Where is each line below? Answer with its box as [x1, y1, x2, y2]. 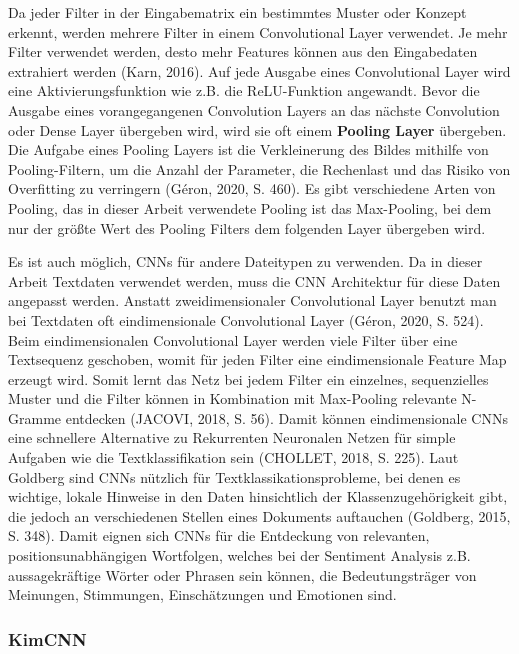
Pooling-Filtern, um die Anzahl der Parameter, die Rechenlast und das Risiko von [8, 158, 511, 179]
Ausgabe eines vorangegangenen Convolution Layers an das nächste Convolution [8, 99, 500, 120]
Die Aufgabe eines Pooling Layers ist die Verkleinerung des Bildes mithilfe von [8, 139, 489, 160]
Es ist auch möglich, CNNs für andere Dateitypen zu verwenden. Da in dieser [8, 251, 483, 272]
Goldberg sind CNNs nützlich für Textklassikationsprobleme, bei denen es [8, 466, 461, 487]
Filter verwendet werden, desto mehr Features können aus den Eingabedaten [8, 41, 478, 62]
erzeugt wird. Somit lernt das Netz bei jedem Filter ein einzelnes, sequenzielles [8, 368, 489, 389]
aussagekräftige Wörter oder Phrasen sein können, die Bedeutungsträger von [8, 564, 477, 585]
